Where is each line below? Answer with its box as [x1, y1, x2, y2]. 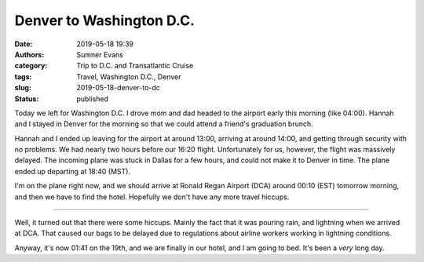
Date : [14, 39, 33, 49]
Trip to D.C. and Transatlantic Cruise [76, 61, 194, 71]
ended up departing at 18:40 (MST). [14, 166, 131, 176]
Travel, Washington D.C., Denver [76, 71, 181, 82]
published [76, 94, 109, 104]
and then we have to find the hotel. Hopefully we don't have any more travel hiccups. [14, 192, 290, 202]
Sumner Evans [76, 49, 123, 59]
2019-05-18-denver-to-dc [76, 83, 161, 93]
